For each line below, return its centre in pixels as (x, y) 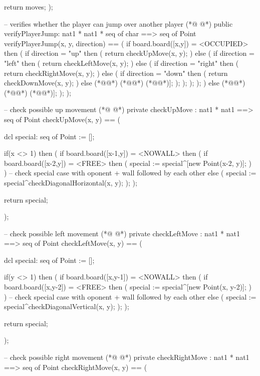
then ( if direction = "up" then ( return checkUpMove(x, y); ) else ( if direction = (129, 53)
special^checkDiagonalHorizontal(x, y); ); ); (71, 182)
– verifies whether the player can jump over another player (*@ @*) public (118, 23)
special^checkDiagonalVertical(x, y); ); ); (67, 306)
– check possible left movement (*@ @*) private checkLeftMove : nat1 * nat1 (122, 233)
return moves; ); (29, 7)
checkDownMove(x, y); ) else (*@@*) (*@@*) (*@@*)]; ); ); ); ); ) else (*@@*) (125, 83)
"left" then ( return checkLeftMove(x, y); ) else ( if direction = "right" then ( (121, 63)
